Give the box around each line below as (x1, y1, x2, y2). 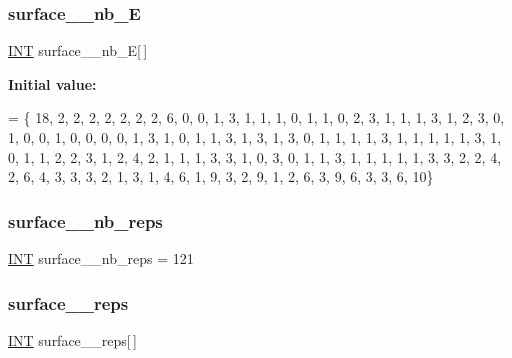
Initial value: (8, 73, 97, 94)
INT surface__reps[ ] (8, 329, 137, 350)
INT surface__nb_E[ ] (8, 40, 148, 61)
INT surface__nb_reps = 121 (8, 248, 194, 268)
